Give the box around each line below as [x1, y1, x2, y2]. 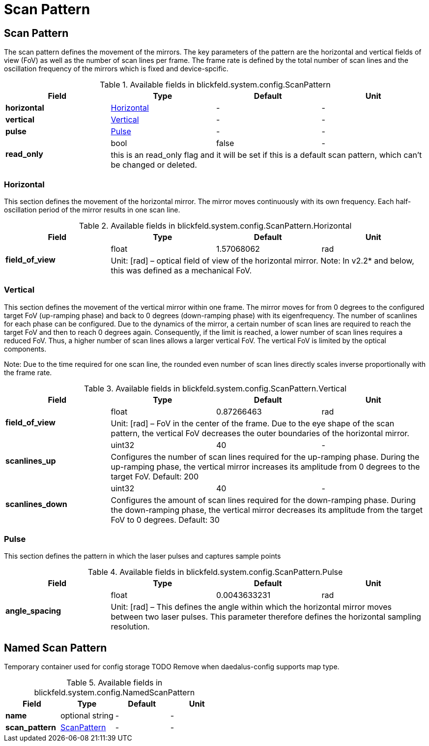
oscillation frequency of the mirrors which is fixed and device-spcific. [4, 64, 229, 73]
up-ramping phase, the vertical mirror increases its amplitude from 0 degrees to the [111, 461, 420, 472]
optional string [60, 711, 114, 721]
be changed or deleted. [111, 160, 197, 170]
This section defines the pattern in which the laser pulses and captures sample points [4, 552, 281, 561]
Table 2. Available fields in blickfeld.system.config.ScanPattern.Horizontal [79, 220, 352, 231]
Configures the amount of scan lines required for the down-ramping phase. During [111, 495, 416, 505]
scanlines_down [5, 499, 67, 509]
